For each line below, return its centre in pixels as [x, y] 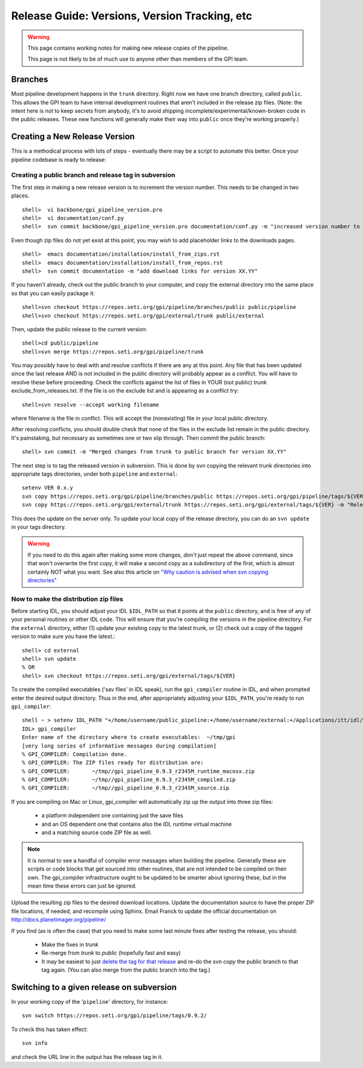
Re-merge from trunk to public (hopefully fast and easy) [111, 953]
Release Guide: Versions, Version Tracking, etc [132, 16]
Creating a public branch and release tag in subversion [93, 175]
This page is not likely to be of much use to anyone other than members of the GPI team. [138, 59]
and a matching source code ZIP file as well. [96, 832]
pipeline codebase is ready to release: [59, 159]
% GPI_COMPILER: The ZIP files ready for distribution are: [113, 763]
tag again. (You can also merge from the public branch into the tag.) [126, 970]
